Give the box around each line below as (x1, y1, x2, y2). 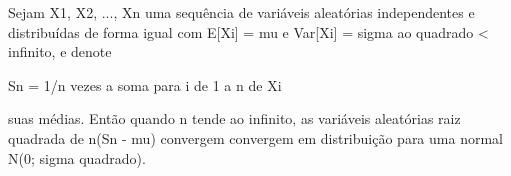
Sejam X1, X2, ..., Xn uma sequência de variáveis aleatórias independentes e (8, 2, 475, 22)
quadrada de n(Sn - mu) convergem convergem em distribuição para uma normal (8, 127, 503, 148)
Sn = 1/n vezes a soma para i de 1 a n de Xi (8, 74, 282, 95)
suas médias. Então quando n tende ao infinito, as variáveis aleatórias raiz (8, 108, 461, 129)
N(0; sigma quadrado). (8, 147, 146, 168)
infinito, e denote (8, 41, 112, 62)
